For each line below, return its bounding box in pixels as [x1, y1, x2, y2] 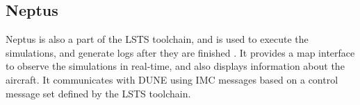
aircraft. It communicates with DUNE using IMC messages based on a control [6, 72, 338, 86]
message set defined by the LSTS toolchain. [6, 86, 191, 100]
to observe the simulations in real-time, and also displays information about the [6, 59, 345, 73]
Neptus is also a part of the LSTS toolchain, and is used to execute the [6, 32, 309, 46]
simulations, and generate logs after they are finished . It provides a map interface [6, 45, 355, 59]
